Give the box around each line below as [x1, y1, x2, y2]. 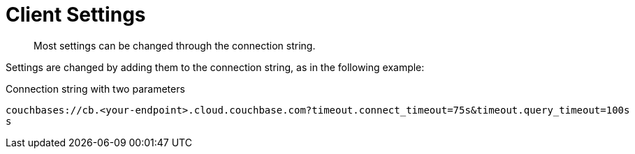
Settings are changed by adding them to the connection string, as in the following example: [6, 61, 425, 73]
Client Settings [6, 3, 146, 26]
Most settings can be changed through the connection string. [34, 39, 316, 52]
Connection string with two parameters [6, 82, 185, 95]
